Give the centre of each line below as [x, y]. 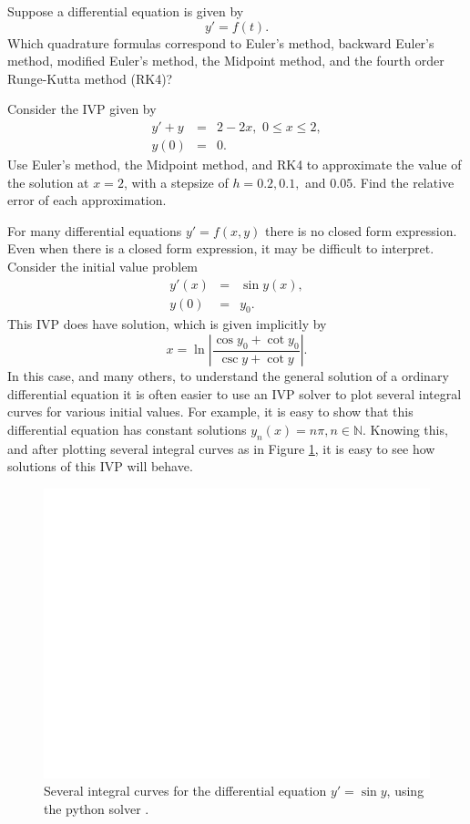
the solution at [48, 182]
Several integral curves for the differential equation [185, 791]
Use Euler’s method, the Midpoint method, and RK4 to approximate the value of [235, 165]
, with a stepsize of [176, 182]
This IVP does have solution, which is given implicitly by [167, 324]
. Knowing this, [405, 429]
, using [405, 791]
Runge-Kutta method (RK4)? [90, 78]
